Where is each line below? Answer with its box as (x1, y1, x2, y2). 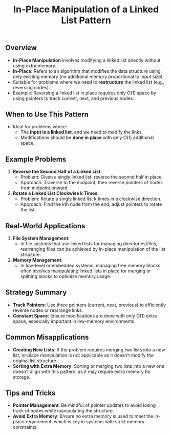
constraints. (12, 424, 38, 430)
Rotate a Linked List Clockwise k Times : (12, 190, 99, 196)
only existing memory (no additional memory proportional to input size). (12, 73, 164, 80)
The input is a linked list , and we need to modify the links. (20, 129, 143, 135)
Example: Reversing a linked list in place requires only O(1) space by (12, 90, 157, 96)
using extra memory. (12, 63, 56, 69)
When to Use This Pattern (5, 110, 89, 119)
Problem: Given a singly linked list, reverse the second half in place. (20, 174, 163, 180)
